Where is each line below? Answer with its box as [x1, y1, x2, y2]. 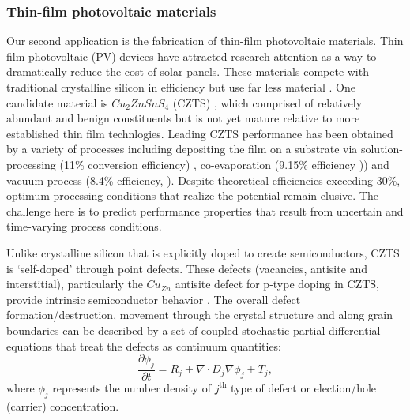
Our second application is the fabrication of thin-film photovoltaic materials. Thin [6, 32, 404, 49]
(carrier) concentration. [6, 397, 119, 414]
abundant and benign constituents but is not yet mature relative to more [6, 110, 360, 126]
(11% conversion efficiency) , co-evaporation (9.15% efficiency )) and [59, 156, 389, 172]
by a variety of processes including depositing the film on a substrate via [6, 141, 358, 157]
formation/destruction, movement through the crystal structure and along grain [6, 306, 393, 323]
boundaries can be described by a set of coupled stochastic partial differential [6, 321, 381, 338]
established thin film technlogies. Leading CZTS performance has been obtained [6, 125, 393, 141]
